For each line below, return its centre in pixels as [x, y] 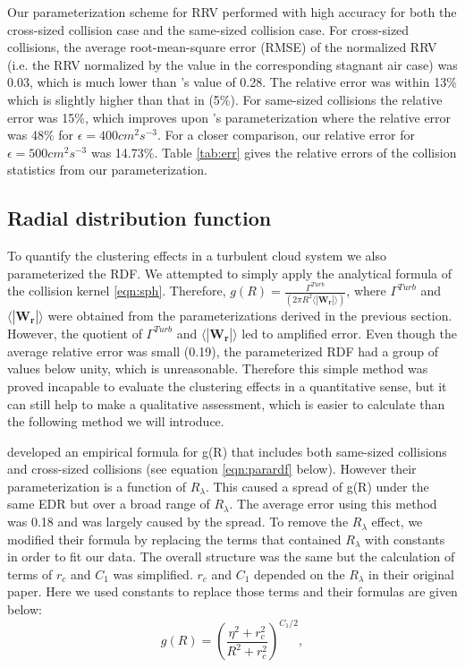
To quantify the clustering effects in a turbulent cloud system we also [197, 256]
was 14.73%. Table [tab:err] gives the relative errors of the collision [274, 152]
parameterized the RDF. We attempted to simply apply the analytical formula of [230, 273]
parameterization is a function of [97, 486]
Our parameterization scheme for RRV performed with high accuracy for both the [232, 12]
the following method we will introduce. [116, 421]
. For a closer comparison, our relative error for [286, 135]
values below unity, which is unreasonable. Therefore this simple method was [218, 368]
